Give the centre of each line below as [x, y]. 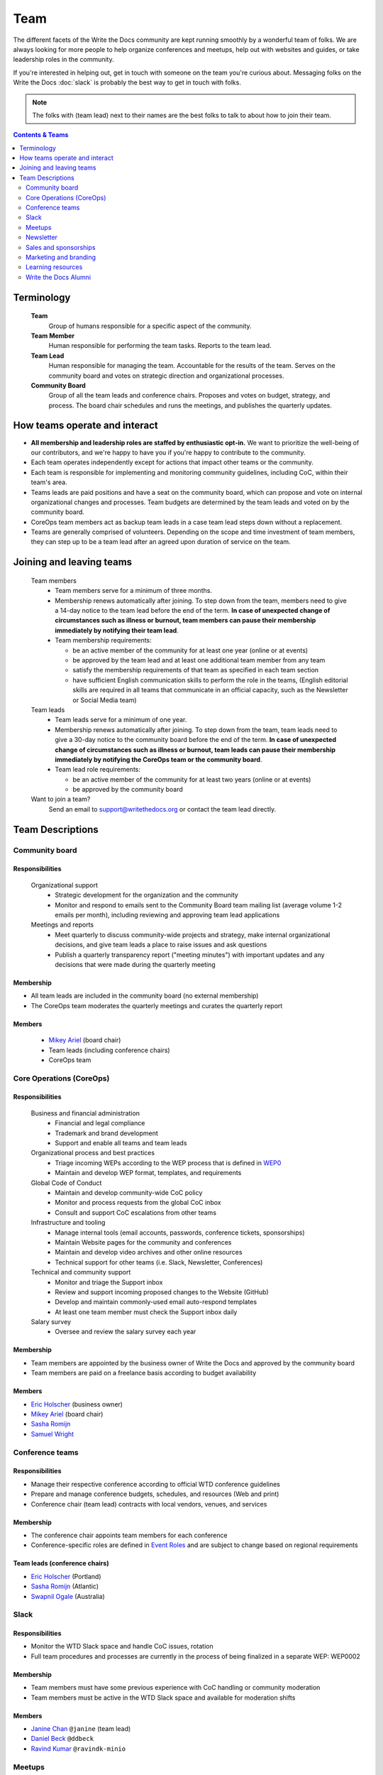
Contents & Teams [41, 135]
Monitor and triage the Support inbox [109, 1282]
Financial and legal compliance [100, 1123]
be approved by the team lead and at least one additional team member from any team [199, 660]
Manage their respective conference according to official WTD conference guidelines [155, 1484]
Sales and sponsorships [61, 247]
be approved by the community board [128, 790]
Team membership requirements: [103, 640]
